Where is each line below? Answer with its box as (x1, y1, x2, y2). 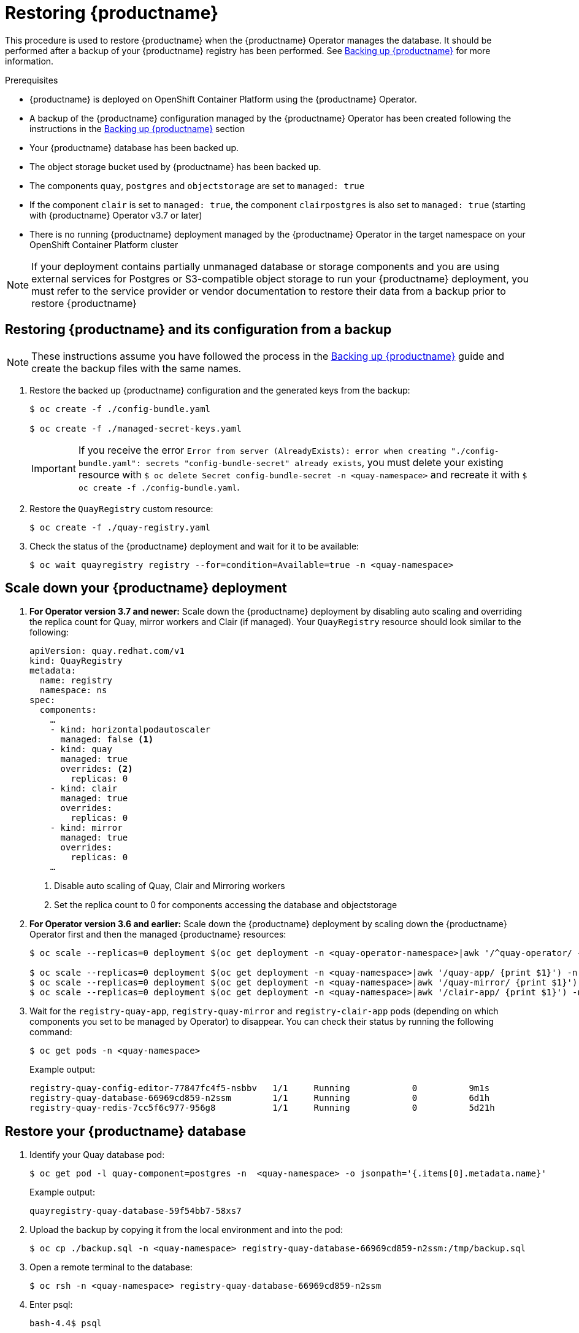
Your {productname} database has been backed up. (29, 142, 239, 153)
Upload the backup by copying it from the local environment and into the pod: (29, 1224, 343, 1235)
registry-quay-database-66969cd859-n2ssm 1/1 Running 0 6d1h (29, 1093, 490, 1103)
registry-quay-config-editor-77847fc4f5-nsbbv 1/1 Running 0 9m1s (29, 1083, 490, 1094)
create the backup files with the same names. (31, 362, 242, 375)
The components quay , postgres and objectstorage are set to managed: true (29, 180, 365, 191)
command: (29, 1027, 72, 1038)
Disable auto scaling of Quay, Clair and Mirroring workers (54, 880, 285, 892)
